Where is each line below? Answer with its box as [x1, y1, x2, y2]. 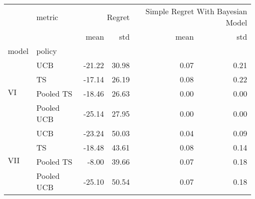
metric [36, 11, 58, 23]
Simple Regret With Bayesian [145, 5, 247, 17]
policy [36, 45, 57, 56]
